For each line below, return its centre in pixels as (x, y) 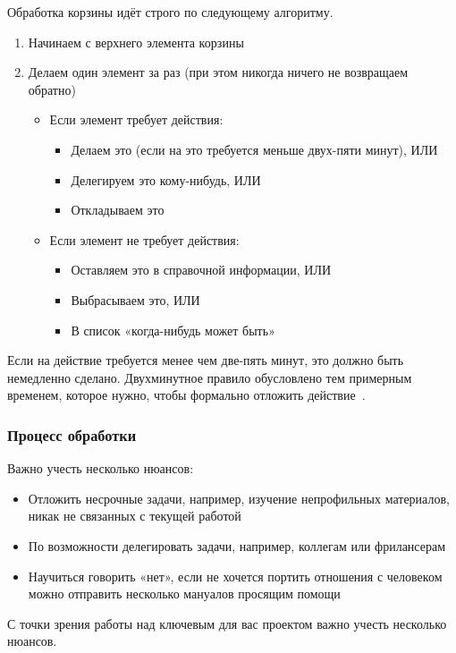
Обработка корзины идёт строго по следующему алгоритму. (170, 12)
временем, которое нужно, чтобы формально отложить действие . (186, 395)
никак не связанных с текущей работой (135, 516)
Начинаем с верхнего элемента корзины (136, 42)
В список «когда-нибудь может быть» (173, 330)
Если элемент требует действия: (136, 119)
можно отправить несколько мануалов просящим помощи (184, 594)
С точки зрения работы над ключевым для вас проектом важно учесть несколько (227, 623)
